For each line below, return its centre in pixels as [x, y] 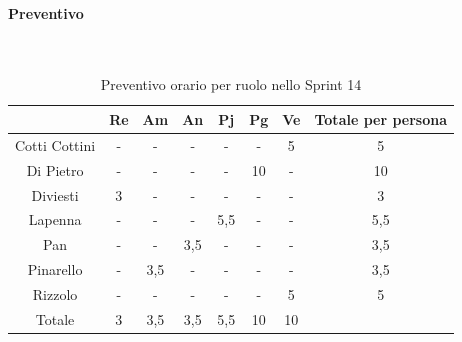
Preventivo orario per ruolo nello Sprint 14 [231, 84]
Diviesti [55, 194]
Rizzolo [55, 293]
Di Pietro [55, 169]
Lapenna [55, 219]
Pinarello [55, 269]
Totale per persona [381, 118]
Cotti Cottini [55, 144]
